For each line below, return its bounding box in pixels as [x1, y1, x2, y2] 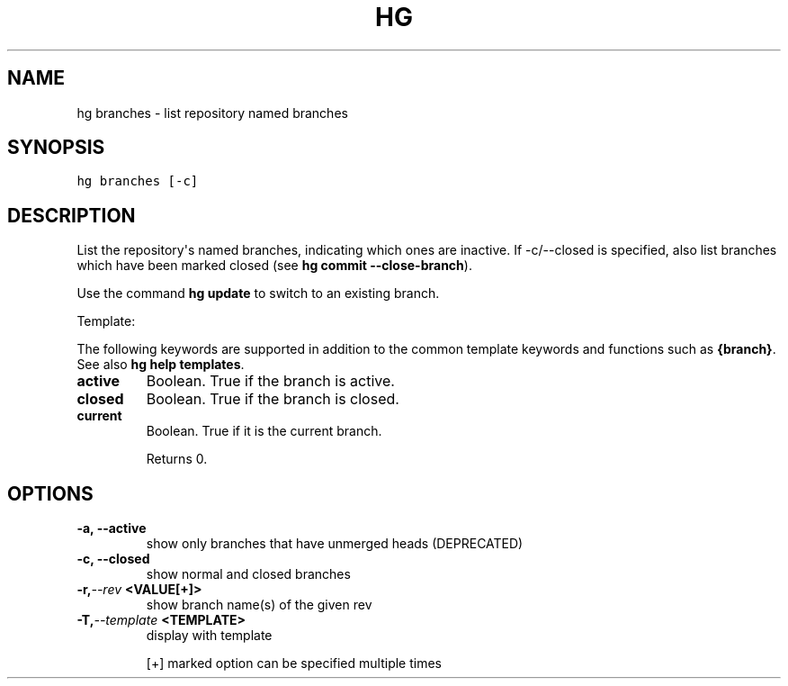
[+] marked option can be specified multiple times [146, 655, 442, 672]
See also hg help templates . [76, 357, 245, 373]
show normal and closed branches [146, 566, 351, 582]
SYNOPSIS [7, 136, 105, 159]
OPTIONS [7, 482, 94, 505]
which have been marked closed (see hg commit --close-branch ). [76, 257, 472, 274]
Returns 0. [146, 451, 208, 467]
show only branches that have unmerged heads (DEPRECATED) [146, 536, 524, 552]
